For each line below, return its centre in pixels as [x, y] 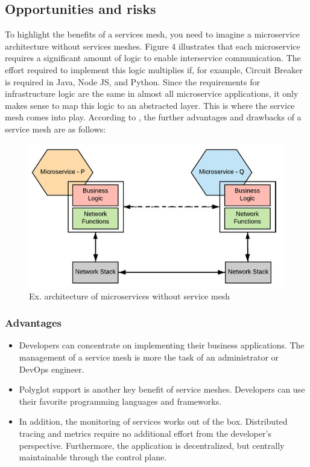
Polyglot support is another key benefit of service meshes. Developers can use [162, 389]
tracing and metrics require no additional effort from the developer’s [145, 433]
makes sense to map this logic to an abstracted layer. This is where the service [150, 105]
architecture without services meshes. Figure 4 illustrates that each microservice [153, 46]
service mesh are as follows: [55, 129]
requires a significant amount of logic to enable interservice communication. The [153, 58]
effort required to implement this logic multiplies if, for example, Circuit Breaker [154, 69]
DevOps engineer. [52, 369]
